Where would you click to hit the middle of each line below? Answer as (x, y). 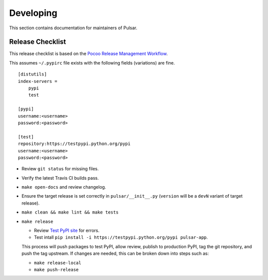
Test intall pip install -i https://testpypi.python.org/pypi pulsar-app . (121, 237)
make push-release (56, 270)
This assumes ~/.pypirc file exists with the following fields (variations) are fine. (92, 63)
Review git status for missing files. (60, 169)
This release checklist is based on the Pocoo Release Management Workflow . (89, 54)
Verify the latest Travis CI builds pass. (60, 178)
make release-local (58, 263)
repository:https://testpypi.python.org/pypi (74, 144)
